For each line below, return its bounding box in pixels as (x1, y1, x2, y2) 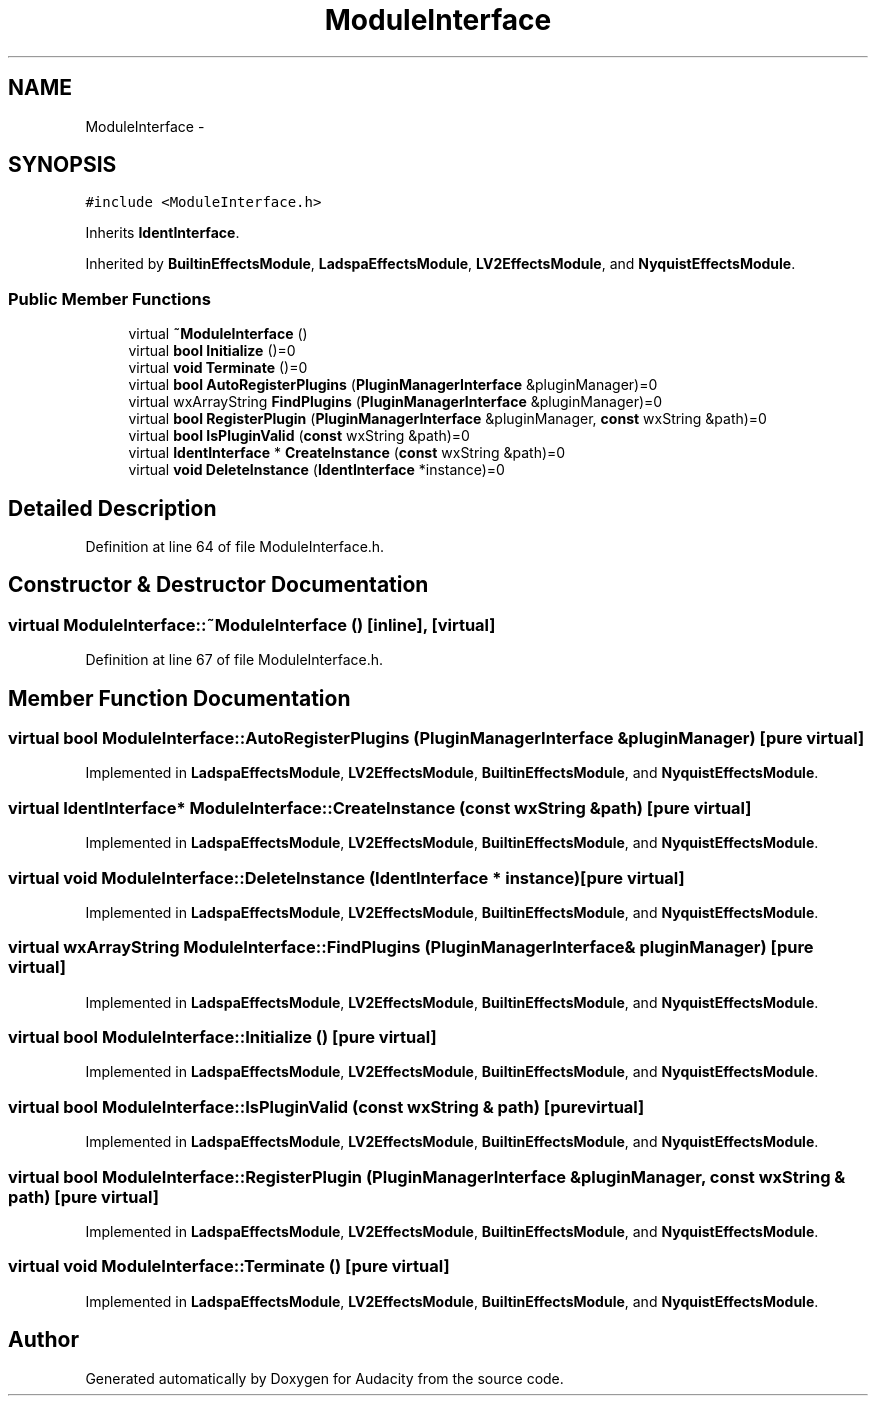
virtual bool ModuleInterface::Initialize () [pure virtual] (8, 1027, 437, 1048)
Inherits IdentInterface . (85, 224, 240, 242)
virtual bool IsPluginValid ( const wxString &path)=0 (128, 427, 470, 445)
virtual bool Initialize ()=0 (128, 342, 296, 360)
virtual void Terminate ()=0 (128, 359, 308, 377)
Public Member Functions (8, 288, 211, 309)
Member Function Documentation (8, 685, 351, 711)
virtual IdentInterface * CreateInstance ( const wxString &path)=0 (128, 444, 566, 462)
